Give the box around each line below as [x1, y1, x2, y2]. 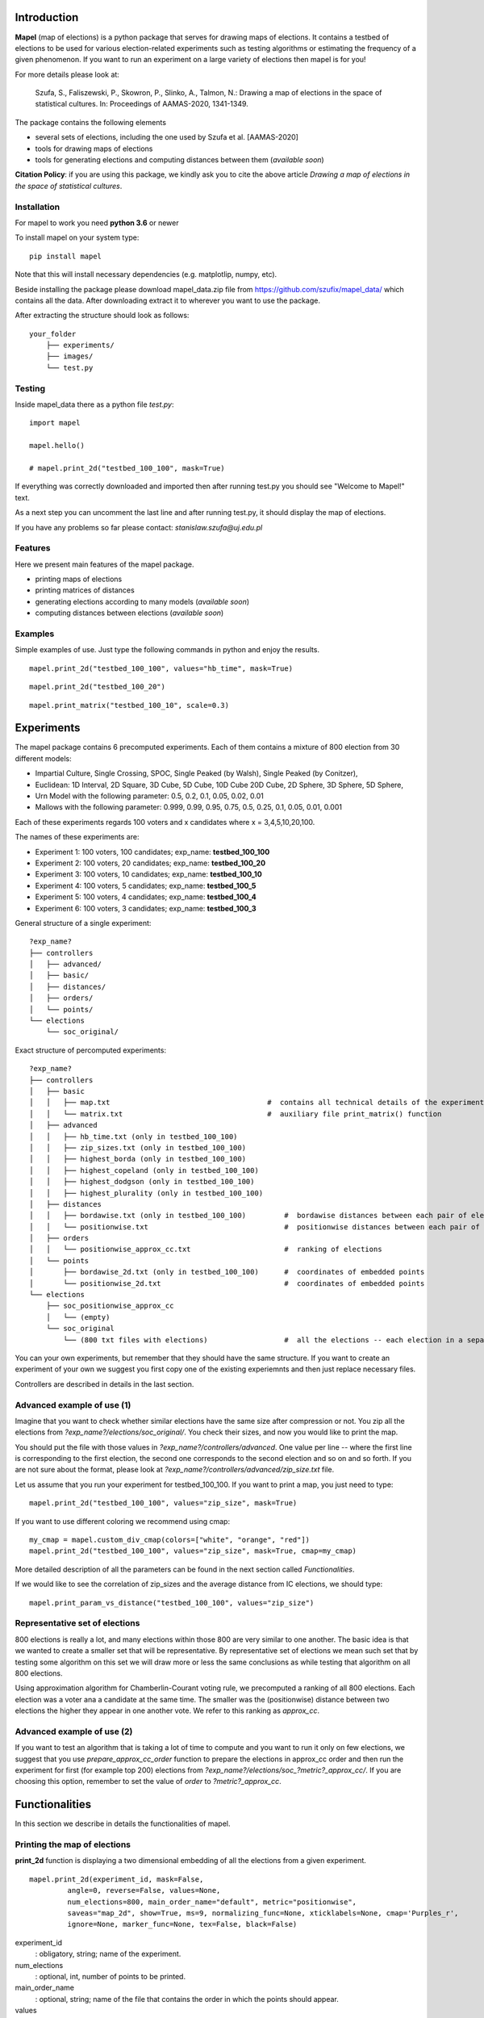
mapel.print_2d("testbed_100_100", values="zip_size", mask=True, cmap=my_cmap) [29, 1547, 357, 1555]
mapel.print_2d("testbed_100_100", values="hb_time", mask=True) [29, 664, 294, 673]
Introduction [15, 10, 79, 24]
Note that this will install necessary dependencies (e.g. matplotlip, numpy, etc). [15, 270, 277, 279]
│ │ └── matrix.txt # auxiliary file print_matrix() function [29, 1109, 442, 1118]
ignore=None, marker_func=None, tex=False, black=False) [67, 1920, 298, 1929]
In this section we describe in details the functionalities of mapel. [15, 1819, 231, 1828]
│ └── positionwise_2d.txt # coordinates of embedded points [29, 1279, 425, 1287]
